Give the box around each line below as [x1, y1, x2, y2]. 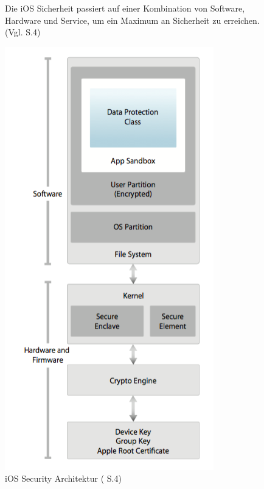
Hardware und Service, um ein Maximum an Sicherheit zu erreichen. [5, 13, 260, 26]
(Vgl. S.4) [5, 26, 41, 38]
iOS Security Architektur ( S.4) [5, 472, 122, 485]
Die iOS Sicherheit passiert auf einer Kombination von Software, [5, 2, 245, 14]
